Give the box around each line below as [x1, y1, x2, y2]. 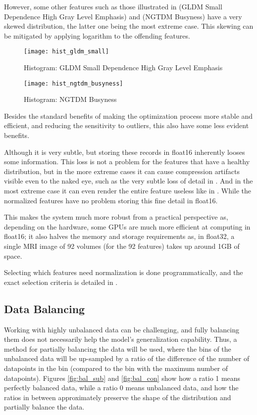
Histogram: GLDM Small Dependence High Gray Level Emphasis [24, 62, 223, 73]
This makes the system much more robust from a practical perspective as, [4, 212, 228, 222]
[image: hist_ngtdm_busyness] [24, 80, 123, 87]
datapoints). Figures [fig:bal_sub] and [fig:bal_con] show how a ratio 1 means [4, 372, 241, 383]
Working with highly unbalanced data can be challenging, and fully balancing [4, 324, 239, 334]
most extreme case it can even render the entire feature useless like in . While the [4, 185, 252, 196]
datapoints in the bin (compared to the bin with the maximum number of [4, 363, 228, 373]
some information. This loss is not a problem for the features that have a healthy [4, 156, 250, 167]
